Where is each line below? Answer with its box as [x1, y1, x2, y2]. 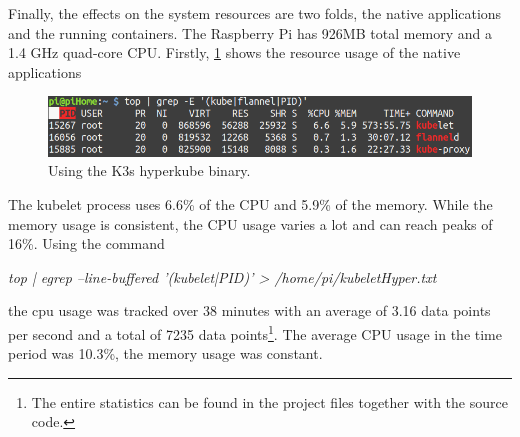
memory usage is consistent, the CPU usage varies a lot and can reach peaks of [8, 213, 493, 234]
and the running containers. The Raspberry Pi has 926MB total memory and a [8, 22, 493, 43]
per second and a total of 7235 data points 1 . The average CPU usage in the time [8, 321, 502, 344]
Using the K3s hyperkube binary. [48, 160, 251, 181]
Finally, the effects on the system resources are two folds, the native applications [8, 3, 502, 23]
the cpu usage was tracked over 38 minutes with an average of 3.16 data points [8, 300, 491, 321]
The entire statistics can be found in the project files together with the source [31, 391, 508, 412]
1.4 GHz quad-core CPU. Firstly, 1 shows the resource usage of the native [8, 42, 461, 63]
